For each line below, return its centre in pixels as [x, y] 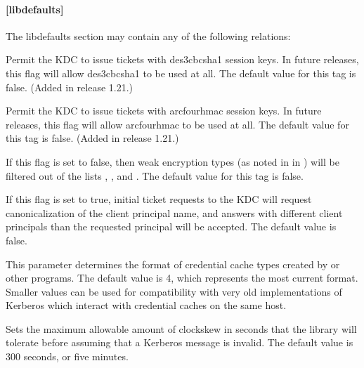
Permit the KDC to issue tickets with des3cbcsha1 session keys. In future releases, [182, 59]
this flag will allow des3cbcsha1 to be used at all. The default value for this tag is [181, 73]
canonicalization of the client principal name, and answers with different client [174, 212]
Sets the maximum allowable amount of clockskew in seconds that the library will [181, 328]
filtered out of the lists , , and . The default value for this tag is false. [155, 175]
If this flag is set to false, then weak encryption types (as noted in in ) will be [173, 161]
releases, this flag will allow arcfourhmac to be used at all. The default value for [177, 124]
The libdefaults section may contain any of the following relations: [148, 35]
